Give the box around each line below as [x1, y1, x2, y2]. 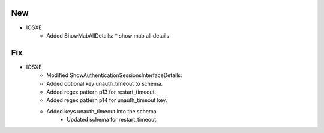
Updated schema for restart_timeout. [67, 116, 158, 123]
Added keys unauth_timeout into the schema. [46, 107, 158, 115]
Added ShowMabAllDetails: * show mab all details [46, 32, 170, 39]
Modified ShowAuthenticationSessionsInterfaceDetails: [46, 72, 182, 79]
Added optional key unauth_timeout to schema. [46, 80, 163, 87]
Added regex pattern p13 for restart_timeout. [46, 88, 157, 95]
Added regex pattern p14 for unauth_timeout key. [46, 97, 167, 104]
